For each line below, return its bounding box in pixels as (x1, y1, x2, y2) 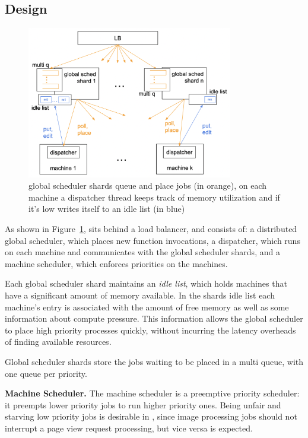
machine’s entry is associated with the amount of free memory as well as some (5, 300, 289, 313)
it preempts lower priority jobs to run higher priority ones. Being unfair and (5, 398, 281, 411)
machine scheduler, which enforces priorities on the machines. (5, 257, 228, 269)
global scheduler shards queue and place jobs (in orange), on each (28, 179, 266, 192)
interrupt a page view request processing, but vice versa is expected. (5, 421, 253, 434)
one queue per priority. (5, 367, 87, 379)
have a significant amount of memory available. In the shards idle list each (5, 289, 275, 301)
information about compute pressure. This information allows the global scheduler (5, 312, 303, 325)
